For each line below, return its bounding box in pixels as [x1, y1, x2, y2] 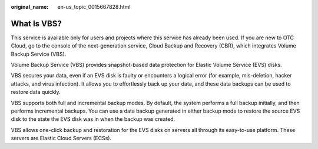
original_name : [11, 4, 49, 10]
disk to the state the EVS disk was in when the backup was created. [11, 116, 175, 123]
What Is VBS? [11, 18, 62, 29]
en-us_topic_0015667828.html [57, 4, 131, 10]
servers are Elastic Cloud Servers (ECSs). [11, 135, 112, 142]
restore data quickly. [11, 89, 61, 96]
